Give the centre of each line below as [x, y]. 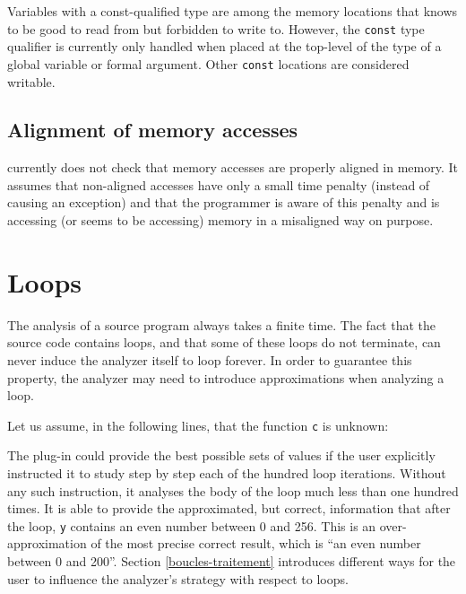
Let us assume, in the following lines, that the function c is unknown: [198, 425]
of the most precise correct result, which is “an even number [256, 543]
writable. [31, 81]
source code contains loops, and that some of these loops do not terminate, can [224, 342]
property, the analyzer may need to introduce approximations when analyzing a [226, 377]
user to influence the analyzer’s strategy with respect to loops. [178, 578]
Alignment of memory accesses [153, 130]
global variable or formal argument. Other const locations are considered [208, 63]
